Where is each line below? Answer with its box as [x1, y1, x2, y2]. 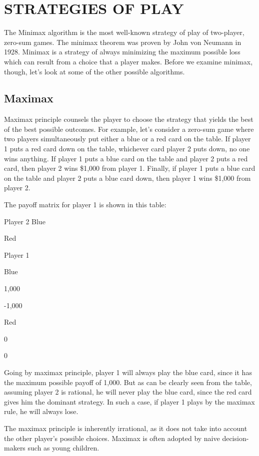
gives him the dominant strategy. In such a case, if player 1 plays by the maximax [4, 396, 255, 407]
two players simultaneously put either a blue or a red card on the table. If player [4, 133, 251, 144]
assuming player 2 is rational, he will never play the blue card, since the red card [4, 387, 252, 397]
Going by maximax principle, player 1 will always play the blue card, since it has [4, 367, 252, 377]
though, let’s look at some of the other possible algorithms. [4, 66, 185, 76]
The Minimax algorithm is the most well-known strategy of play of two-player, [4, 27, 244, 37]
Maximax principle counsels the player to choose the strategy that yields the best [4, 114, 253, 124]
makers [4, 443, 25, 453]
